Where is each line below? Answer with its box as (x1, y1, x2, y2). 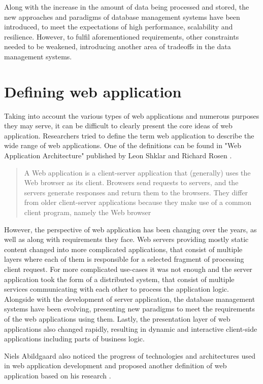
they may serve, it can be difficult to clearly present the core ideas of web (4, 120, 233, 131)
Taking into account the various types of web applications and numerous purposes (4, 110, 259, 121)
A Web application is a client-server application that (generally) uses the (24, 167, 251, 178)
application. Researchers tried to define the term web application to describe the (4, 130, 254, 141)
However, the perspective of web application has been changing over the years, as (4, 224, 257, 234)
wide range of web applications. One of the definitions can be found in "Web (4, 140, 242, 151)
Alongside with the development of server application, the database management (4, 293, 255, 304)
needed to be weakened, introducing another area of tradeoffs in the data (4, 41, 231, 52)
